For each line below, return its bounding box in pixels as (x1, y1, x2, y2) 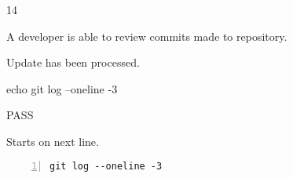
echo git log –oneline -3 (6, 80, 118, 96)
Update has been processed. (6, 54, 140, 71)
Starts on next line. (6, 133, 99, 149)
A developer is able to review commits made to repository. (6, 27, 288, 44)
